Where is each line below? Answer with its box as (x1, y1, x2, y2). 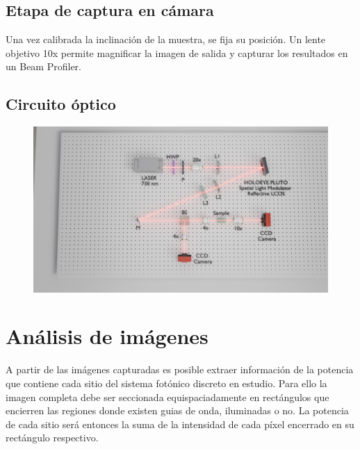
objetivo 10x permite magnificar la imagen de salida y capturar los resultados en (6, 45, 348, 60)
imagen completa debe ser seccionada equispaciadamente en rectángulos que (6, 389, 329, 404)
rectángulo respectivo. (6, 430, 99, 445)
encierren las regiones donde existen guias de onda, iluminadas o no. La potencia (6, 403, 349, 418)
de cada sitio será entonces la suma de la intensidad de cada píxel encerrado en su (6, 416, 354, 431)
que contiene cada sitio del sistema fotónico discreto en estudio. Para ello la (6, 376, 327, 390)
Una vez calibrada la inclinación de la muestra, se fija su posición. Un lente (6, 32, 326, 47)
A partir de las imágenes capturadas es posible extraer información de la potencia (6, 362, 354, 377)
